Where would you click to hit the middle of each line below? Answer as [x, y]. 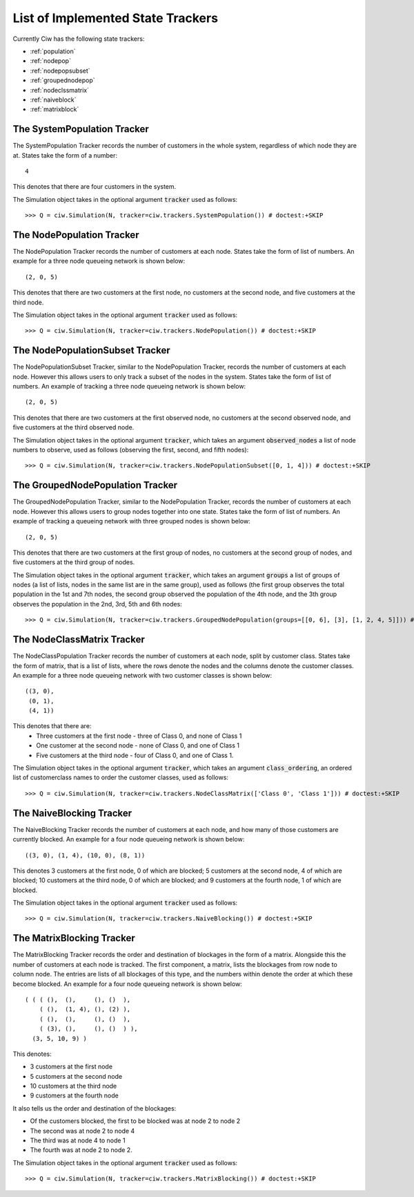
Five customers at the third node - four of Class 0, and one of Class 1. [135, 755]
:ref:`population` [53, 51]
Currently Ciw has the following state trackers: [79, 39]
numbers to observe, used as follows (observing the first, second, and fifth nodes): [131, 450]
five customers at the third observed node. [73, 427]
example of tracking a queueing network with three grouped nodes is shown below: [132, 521]
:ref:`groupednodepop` [63, 80]
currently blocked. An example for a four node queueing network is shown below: [129, 839]
